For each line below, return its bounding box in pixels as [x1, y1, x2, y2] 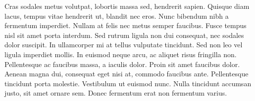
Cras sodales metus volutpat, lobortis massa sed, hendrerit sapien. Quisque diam [4, 1, 250, 11]
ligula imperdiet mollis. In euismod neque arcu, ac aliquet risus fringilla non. [4, 49, 237, 59]
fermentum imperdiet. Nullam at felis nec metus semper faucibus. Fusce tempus [4, 20, 247, 31]
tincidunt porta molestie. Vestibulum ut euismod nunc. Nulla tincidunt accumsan [4, 78, 252, 88]
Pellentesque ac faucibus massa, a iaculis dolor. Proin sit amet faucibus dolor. [4, 59, 240, 69]
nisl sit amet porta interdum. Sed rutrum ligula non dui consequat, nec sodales [4, 30, 244, 40]
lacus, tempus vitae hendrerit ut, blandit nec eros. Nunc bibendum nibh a [4, 10, 229, 21]
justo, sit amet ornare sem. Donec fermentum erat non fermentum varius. [4, 88, 227, 98]
